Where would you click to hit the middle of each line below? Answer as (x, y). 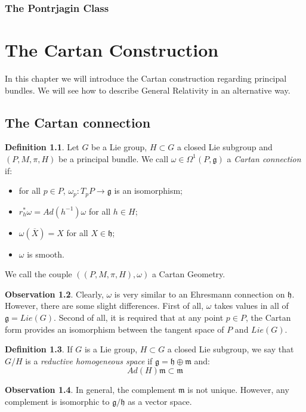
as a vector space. (160, 401)
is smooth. (46, 254)
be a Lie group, (119, 147)
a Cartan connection (264, 158)
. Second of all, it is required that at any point (139, 317)
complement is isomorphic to (57, 401)
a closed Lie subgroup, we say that (231, 349)
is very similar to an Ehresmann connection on (200, 294)
